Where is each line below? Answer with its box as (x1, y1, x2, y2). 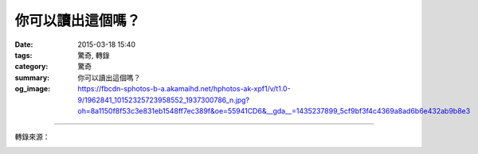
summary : (14, 72, 50, 83)
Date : (14, 40, 33, 49)
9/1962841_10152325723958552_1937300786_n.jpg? (77, 95, 250, 105)
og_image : (14, 84, 51, 94)
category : (14, 62, 49, 71)
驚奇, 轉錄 (77, 50, 110, 60)
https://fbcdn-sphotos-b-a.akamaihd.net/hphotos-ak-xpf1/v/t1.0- (77, 84, 291, 94)
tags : (14, 50, 33, 60)
